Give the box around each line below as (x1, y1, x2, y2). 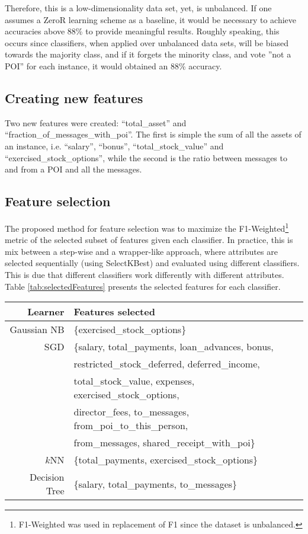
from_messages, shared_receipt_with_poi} (73, 436, 255, 450)
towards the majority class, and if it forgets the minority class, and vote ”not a (5, 48, 291, 60)
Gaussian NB (9, 322, 65, 337)
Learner (27, 305, 65, 319)
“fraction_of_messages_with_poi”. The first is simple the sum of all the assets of (5, 128, 301, 140)
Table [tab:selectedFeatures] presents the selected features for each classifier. (5, 280, 281, 292)
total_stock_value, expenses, (73, 374, 195, 388)
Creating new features (5, 88, 143, 107)
